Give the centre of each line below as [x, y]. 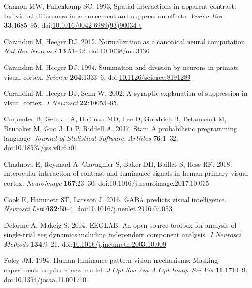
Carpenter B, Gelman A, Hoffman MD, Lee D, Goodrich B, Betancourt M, [115, 119]
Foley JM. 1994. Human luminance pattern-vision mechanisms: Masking [111, 260]
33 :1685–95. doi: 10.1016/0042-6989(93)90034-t [73, 25]
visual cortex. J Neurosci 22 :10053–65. [61, 102]
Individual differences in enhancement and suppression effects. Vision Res [113, 15]
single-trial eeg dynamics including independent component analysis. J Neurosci [123, 234]
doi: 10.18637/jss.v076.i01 [41, 147]
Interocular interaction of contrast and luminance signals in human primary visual [126, 173]
